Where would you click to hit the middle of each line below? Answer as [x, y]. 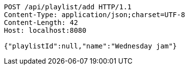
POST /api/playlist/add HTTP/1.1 [68, 7]
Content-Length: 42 [41, 23]
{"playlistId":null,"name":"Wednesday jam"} [91, 46]
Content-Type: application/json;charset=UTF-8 [94, 15]
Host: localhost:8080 [45, 30]
